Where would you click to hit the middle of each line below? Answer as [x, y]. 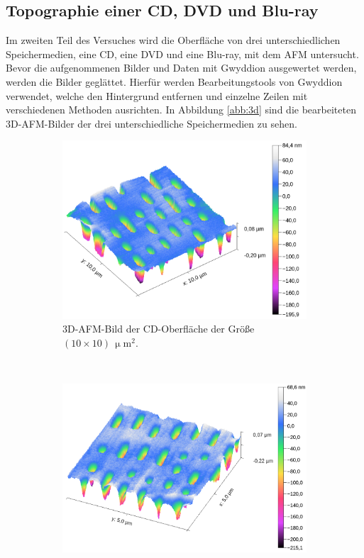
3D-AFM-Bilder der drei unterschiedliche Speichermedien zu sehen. [151, 123]
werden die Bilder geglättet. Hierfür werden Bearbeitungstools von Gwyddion [174, 81]
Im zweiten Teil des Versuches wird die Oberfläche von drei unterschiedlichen [173, 40]
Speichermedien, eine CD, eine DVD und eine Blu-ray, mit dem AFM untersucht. [182, 54]
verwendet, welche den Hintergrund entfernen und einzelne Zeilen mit [157, 95]
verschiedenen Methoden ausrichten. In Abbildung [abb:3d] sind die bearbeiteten [181, 110]
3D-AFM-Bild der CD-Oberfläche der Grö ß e [159, 329]
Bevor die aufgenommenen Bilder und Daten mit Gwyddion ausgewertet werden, [181, 68]
